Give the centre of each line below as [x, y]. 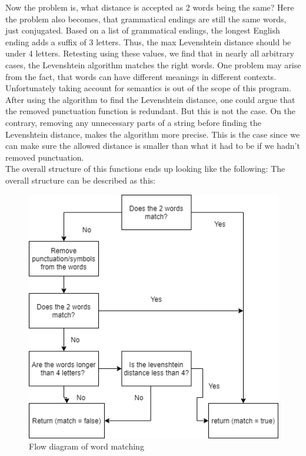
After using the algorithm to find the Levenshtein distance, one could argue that [150, 99]
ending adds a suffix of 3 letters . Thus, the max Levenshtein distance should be [148, 41]
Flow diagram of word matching [87, 446]
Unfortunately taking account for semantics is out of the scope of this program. [148, 88]
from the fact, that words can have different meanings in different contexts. [141, 76]
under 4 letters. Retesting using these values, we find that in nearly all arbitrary [150, 53]
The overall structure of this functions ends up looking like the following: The [145, 169]
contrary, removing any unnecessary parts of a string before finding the [134, 122]
